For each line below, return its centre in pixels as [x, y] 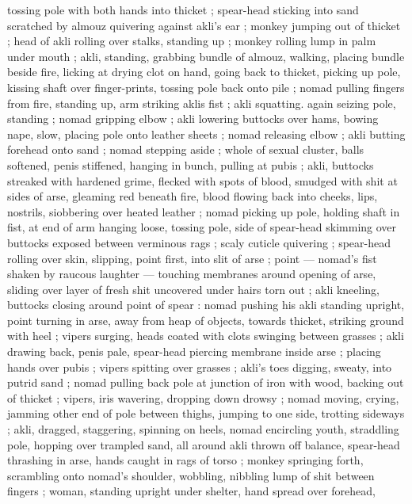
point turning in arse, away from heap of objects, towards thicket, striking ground [206, 320]
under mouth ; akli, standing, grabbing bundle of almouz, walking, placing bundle [206, 56]
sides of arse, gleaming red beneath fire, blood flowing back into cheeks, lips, [193, 196]
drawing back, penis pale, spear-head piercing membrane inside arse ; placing [194, 351]
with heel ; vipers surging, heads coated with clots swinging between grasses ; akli [206, 336]
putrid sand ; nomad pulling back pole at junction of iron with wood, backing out [206, 382]
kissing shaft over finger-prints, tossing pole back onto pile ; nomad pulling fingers [206, 87]
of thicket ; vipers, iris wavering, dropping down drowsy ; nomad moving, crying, [203, 397]
